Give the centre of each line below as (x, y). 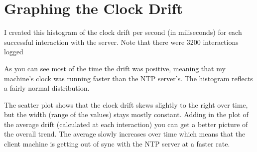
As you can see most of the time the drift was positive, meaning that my (115, 68)
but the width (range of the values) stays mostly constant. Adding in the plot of (126, 114)
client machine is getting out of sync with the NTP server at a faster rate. (117, 144)
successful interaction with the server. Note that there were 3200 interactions (121, 42)
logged (14, 52)
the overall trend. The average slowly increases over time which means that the (125, 134)
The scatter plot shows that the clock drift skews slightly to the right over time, (126, 104)
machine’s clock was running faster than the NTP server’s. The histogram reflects (128, 78)
